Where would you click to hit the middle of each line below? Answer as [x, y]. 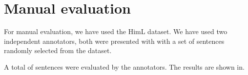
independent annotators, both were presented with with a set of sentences [114, 41]
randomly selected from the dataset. [58, 50]
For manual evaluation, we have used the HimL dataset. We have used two [116, 31]
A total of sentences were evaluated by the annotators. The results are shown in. [124, 66]
